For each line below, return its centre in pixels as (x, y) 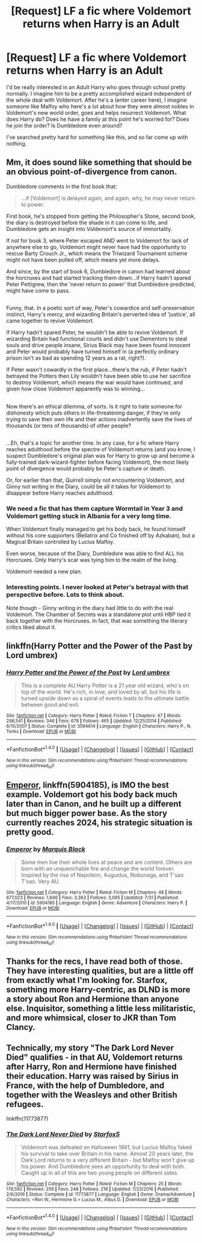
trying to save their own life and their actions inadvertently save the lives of (99, 419)
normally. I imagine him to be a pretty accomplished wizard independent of (99, 93)
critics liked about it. (31, 627)
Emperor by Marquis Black (46, 849)
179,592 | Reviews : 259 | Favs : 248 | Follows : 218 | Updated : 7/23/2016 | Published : (93, 1189)
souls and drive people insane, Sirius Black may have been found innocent (98, 345)
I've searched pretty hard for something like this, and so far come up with (97, 137)
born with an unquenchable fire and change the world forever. (98, 868)
